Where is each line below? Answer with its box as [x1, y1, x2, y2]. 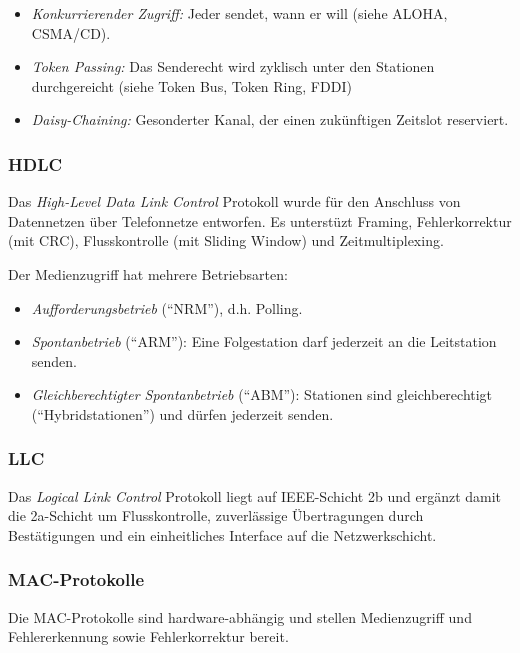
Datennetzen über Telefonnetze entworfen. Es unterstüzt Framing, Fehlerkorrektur [8, 210, 512, 231]
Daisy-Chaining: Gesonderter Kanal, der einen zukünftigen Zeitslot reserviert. [31, 109, 509, 130]
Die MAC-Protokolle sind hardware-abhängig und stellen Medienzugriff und [8, 606, 472, 627]
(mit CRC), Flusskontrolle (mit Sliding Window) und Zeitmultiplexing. [8, 230, 444, 251]
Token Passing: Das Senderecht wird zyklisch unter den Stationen [31, 56, 435, 77]
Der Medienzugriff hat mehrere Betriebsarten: [8, 263, 288, 284]
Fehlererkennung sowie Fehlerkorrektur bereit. [8, 626, 289, 647]
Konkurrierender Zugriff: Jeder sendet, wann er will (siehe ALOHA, [31, 3, 448, 23]
